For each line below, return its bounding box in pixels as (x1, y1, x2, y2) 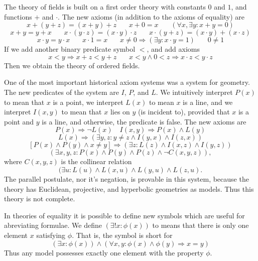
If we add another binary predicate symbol (4, 44, 136, 54)
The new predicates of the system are (4, 86, 119, 97)
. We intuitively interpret (156, 86, 233, 97)
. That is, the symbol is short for (72, 229, 173, 240)
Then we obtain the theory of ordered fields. (4, 60, 140, 70)
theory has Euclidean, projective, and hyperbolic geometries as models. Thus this (4, 183, 254, 194)
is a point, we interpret (53, 96, 123, 107)
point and (4, 116, 34, 126)
